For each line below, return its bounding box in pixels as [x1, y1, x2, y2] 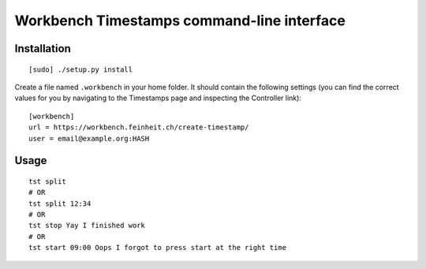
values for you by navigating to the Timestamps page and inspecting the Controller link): [14, 93, 301, 103]
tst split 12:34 [28, 199, 92, 208]
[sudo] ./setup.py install [28, 65, 133, 74]
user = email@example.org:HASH [28, 134, 150, 143]
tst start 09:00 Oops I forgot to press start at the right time [28, 243, 287, 252]
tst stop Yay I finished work [28, 221, 146, 230]
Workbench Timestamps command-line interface [14, 12, 346, 29]
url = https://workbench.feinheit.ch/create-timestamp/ [28, 123, 249, 132]
